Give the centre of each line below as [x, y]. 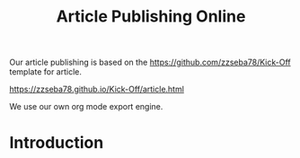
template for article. [46, 72]
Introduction [57, 143]
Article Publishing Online [151, 17]
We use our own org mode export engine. [86, 107]
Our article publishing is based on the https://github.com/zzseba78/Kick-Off [150, 62]
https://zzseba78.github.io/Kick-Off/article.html [97, 89]
